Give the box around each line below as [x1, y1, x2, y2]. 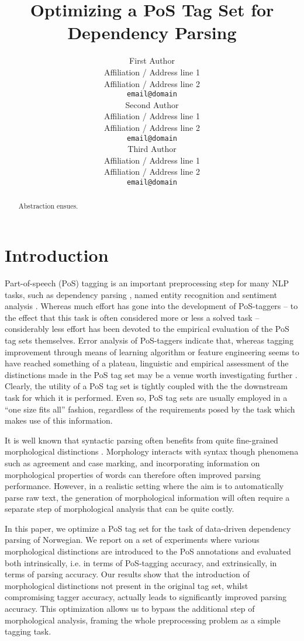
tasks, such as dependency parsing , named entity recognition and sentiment [5, 288, 278, 300]
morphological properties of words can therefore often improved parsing [5, 468, 261, 480]
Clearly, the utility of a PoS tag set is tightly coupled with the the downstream [5, 380, 288, 392]
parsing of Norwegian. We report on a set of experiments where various [5, 533, 260, 546]
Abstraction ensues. [18, 201, 78, 211]
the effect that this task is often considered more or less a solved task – [5, 311, 260, 323]
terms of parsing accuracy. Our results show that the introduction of [5, 568, 250, 580]
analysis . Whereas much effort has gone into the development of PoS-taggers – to [5, 300, 298, 312]
